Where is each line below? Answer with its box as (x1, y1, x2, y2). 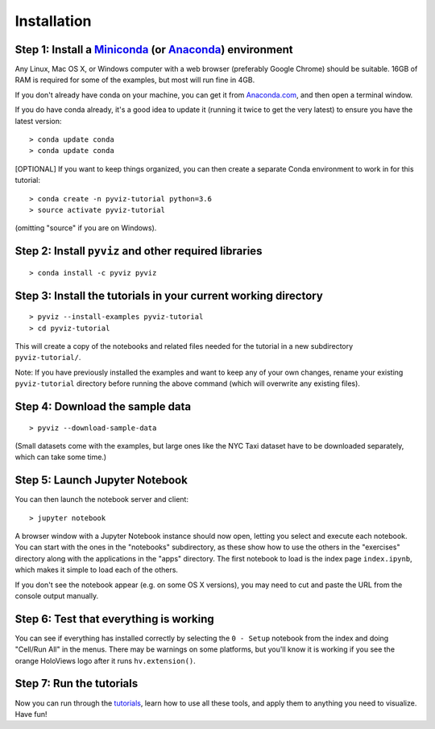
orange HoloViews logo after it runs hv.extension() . (14, 656, 197, 665)
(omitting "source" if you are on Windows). (14, 223, 157, 233)
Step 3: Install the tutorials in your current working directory (14, 288, 324, 302)
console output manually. (14, 590, 99, 600)
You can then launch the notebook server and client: (14, 495, 189, 504)
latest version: (14, 116, 62, 126)
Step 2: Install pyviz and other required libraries (14, 244, 263, 258)
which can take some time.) (14, 452, 107, 462)
